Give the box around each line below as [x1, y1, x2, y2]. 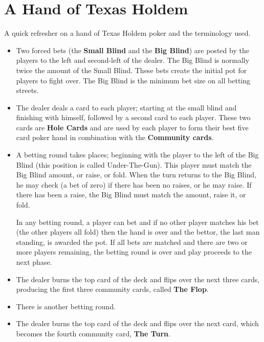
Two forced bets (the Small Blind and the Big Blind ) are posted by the [16, 44, 249, 55]
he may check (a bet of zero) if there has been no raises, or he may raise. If [16, 179, 252, 190]
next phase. [16, 257, 52, 267]
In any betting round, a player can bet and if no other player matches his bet [16, 216, 259, 227]
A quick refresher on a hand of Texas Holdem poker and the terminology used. [4, 28, 251, 38]
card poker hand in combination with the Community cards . [16, 132, 214, 143]
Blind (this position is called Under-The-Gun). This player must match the [16, 159, 252, 170]
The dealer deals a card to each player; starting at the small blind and [16, 102, 237, 112]
